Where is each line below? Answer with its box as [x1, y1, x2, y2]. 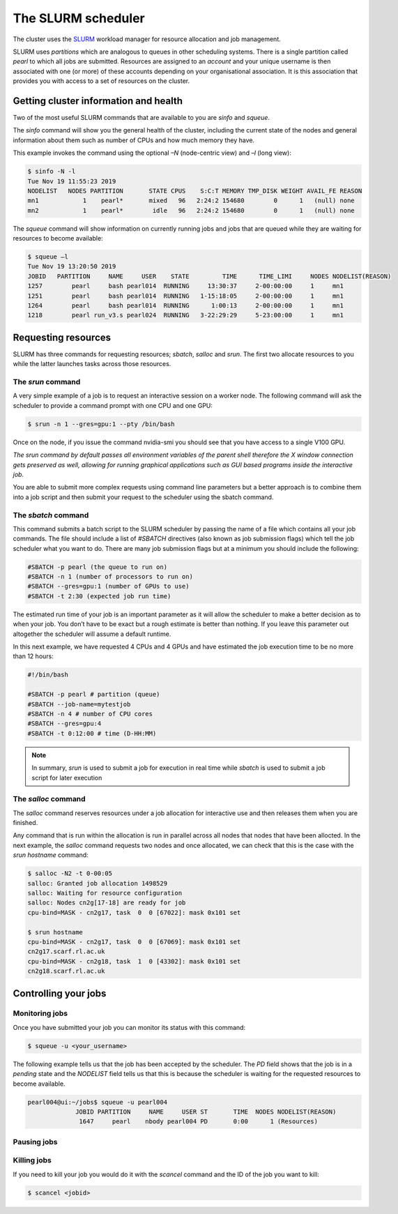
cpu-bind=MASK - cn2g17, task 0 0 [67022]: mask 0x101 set [27, 909, 241, 916]
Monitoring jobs [13, 1008, 68, 1018]
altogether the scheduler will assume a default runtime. [13, 630, 171, 638]
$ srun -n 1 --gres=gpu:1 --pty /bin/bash [27, 420, 175, 428]
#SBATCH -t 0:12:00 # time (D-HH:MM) [27, 729, 157, 737]
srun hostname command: [13, 851, 89, 859]
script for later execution [31, 773, 102, 782]
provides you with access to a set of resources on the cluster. [13, 77, 190, 85]
